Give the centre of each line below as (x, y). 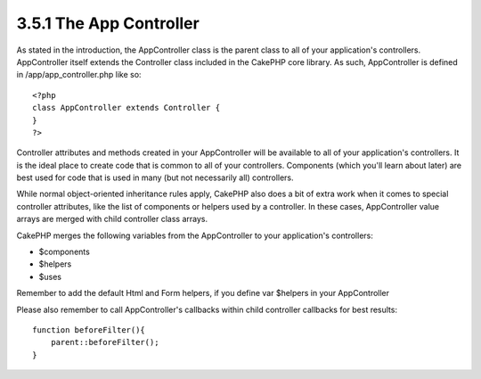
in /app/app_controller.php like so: (79, 75)
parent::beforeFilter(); (105, 342)
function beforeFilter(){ (89, 330)
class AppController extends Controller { (126, 108)
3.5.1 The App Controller (108, 23)
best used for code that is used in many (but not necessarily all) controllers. (155, 177)
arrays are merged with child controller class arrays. (112, 219)
